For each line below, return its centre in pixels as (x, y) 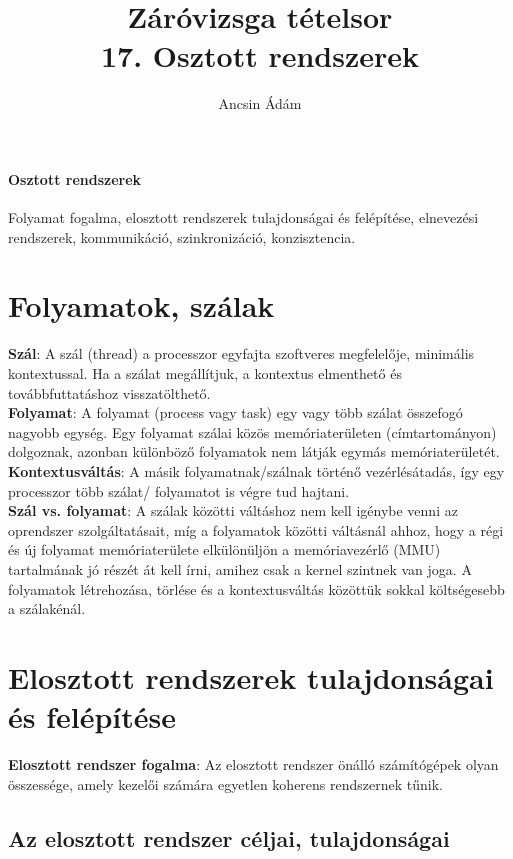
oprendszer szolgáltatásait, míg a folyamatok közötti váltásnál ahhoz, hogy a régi (256, 529)
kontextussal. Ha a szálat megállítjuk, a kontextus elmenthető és (205, 373)
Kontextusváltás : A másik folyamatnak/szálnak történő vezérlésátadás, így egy (256, 470)
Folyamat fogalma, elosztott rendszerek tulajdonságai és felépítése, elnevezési (243, 217)
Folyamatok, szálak (141, 305)
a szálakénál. (47, 608)
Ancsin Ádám (260, 103)
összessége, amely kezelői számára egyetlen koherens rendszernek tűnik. (225, 783)
